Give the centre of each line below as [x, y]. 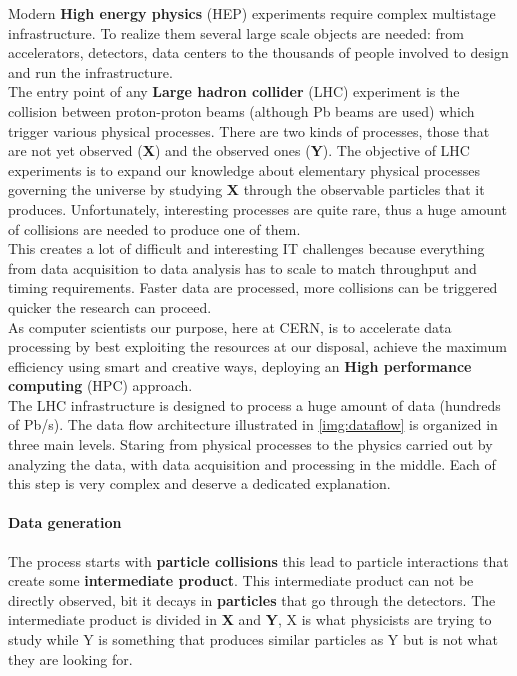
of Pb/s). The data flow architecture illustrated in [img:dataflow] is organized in [253, 424]
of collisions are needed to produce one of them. [154, 228]
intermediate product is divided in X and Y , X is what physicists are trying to [250, 619]
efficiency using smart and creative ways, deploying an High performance [240, 365]
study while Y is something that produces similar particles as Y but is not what [253, 639]
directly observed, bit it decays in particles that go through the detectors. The [252, 599]
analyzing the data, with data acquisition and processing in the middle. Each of [252, 463]
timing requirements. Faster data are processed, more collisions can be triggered [253, 287]
